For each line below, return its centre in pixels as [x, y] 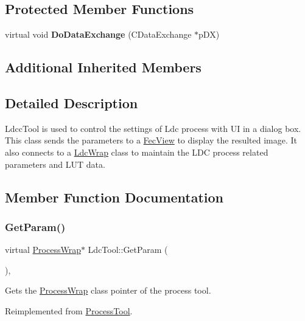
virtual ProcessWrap [43, 250]
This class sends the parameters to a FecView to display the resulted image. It [151, 140]
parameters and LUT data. [55, 164]
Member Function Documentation [114, 197]
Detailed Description [72, 102]
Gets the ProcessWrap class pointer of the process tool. [108, 290]
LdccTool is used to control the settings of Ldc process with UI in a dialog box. [153, 128]
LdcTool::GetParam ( [128, 250]
